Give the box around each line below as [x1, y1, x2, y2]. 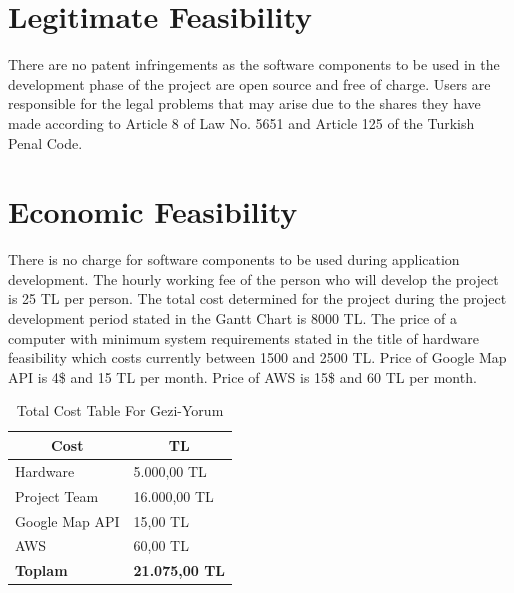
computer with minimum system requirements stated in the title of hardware [8, 327, 480, 348]
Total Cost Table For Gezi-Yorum [16, 400, 224, 421]
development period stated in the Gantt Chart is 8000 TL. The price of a [8, 308, 457, 328]
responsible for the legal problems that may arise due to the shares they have [8, 93, 481, 114]
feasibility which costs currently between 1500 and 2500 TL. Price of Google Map [8, 347, 507, 368]
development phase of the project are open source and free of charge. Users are [8, 73, 491, 94]
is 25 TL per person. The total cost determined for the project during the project [8, 288, 507, 309]
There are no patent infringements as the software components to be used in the [8, 54, 500, 75]
